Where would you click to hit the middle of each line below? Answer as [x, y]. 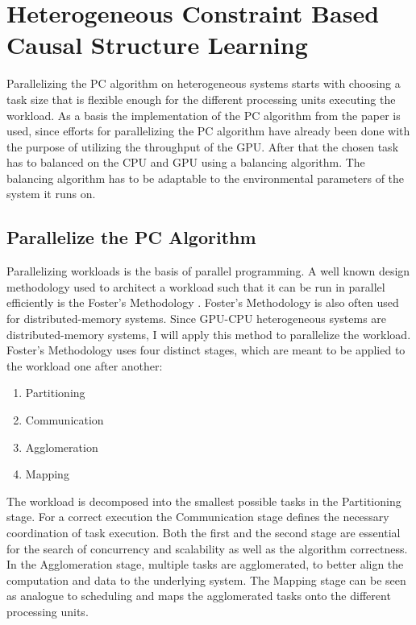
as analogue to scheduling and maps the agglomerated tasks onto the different [199, 596]
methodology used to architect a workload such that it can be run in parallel [196, 286]
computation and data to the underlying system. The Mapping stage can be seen [206, 579]
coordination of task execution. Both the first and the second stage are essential [204, 532]
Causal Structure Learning [157, 45]
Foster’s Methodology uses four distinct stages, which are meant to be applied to [206, 350]
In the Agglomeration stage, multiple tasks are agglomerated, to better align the [205, 564]
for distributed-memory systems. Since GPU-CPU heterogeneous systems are [197, 319]
